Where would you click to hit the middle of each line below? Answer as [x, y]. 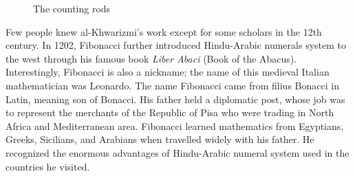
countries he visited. [48, 166]
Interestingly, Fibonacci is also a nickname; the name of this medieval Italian [168, 72]
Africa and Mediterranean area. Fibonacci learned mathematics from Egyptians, [175, 125]
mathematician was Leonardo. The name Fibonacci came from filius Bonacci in [172, 85]
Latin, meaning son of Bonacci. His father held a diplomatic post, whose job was [175, 99]
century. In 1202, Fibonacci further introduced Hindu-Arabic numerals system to [176, 45]
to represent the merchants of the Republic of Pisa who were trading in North [170, 112]
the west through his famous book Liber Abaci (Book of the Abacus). [151, 58]
